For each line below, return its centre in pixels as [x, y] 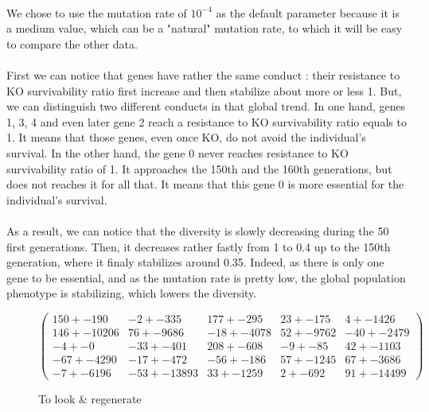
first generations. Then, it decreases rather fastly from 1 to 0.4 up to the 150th [199, 246]
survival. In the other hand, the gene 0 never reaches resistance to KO [177, 152]
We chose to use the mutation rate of [97, 12]
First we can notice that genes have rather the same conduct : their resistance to [203, 74]
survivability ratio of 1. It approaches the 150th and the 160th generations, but [199, 168]
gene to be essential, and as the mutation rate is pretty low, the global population [206, 277]
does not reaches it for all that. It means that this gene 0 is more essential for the [205, 184]
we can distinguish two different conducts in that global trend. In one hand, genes [206, 106]
